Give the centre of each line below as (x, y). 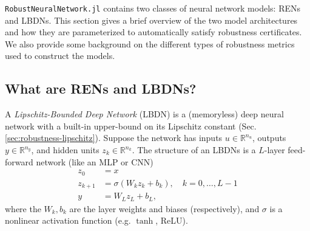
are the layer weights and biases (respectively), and (164, 208)
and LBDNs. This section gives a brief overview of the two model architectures (151, 20)
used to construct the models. (60, 56)
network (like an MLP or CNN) (95, 161)
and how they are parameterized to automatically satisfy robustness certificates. (153, 32)
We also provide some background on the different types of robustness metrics (150, 43)
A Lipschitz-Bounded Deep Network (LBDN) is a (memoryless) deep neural (144, 114)
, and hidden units (65, 150)
